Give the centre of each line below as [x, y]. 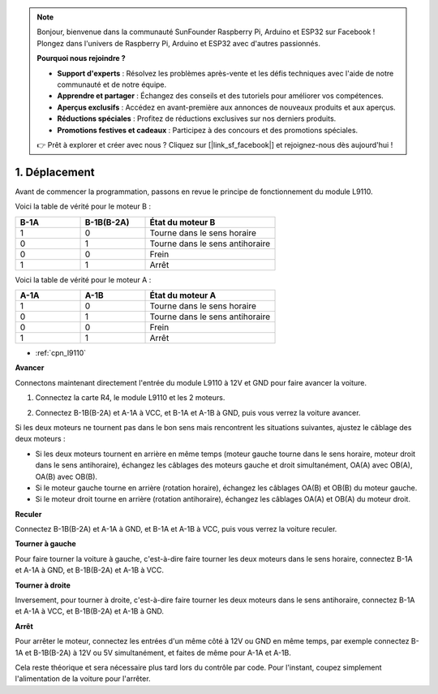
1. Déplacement [55, 172]
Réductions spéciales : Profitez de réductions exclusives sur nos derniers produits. [197, 119]
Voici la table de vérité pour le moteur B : [83, 206]
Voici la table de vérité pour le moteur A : [83, 279]
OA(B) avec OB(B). [66, 476]
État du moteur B [182, 222]
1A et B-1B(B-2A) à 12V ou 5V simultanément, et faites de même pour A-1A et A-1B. [153, 653]
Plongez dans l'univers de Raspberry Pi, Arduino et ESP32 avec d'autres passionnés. [178, 43]
